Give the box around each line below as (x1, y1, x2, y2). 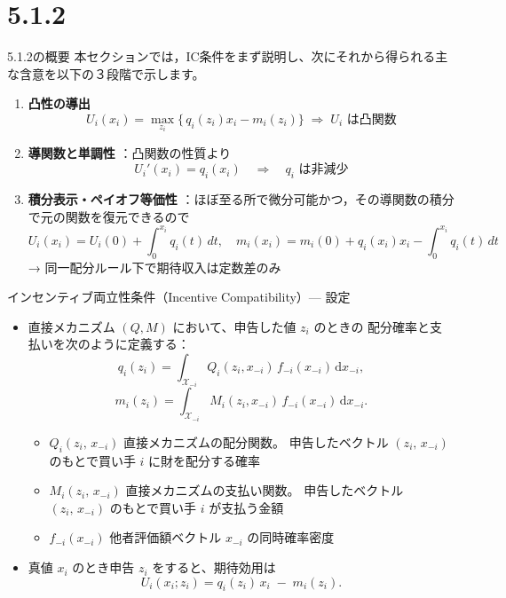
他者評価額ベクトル (109, 528, 222, 547)
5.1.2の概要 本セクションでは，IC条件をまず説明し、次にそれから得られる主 (7, 47, 448, 66)
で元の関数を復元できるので (28, 207, 190, 225)
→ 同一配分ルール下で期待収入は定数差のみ (28, 257, 281, 276)
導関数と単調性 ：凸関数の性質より (28, 143, 232, 161)
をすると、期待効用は (152, 558, 276, 577)
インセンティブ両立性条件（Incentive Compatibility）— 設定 (7, 287, 351, 306)
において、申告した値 (172, 317, 296, 335)
